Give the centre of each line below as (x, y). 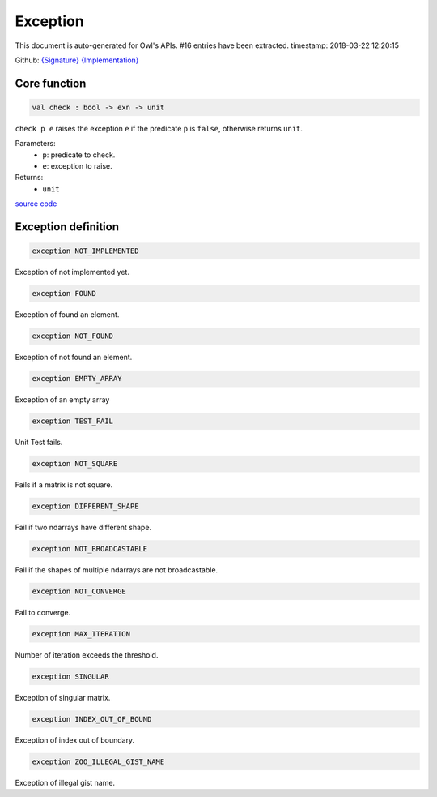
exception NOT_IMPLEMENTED (85, 251)
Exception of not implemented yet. (72, 272)
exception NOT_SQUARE (75, 464)
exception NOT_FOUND (72, 336)
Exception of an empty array (62, 400)
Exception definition (67, 227)
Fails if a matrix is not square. (64, 485)
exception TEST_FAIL (72, 421)
